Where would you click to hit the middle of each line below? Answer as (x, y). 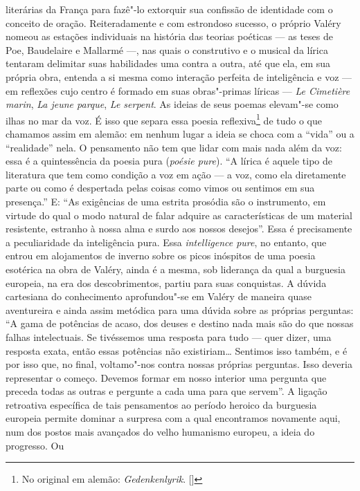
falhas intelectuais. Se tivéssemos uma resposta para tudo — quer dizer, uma (169, 336)
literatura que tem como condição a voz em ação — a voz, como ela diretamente (176, 174)
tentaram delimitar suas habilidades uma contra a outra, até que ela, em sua (168, 63)
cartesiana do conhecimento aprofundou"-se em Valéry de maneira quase (159, 296)
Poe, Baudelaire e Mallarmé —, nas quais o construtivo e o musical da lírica (167, 49)
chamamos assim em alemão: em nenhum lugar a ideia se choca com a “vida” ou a (180, 133)
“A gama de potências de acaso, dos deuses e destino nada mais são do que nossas (180, 323)
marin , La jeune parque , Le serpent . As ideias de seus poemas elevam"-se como (172, 104)
